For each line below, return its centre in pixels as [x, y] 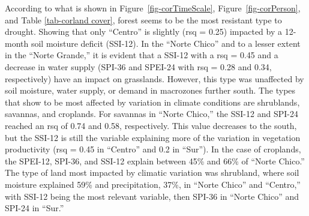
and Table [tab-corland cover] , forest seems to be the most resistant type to [143, 19]
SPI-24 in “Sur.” [34, 208]
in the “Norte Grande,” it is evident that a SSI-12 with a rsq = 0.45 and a [142, 55]
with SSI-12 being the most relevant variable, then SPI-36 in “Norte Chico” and [152, 196]
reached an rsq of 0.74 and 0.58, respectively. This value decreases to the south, [151, 125]
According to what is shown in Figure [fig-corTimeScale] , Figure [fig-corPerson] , [153, 8]
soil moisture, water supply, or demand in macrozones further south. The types [150, 90]
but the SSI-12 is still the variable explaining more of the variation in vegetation [153, 137]
